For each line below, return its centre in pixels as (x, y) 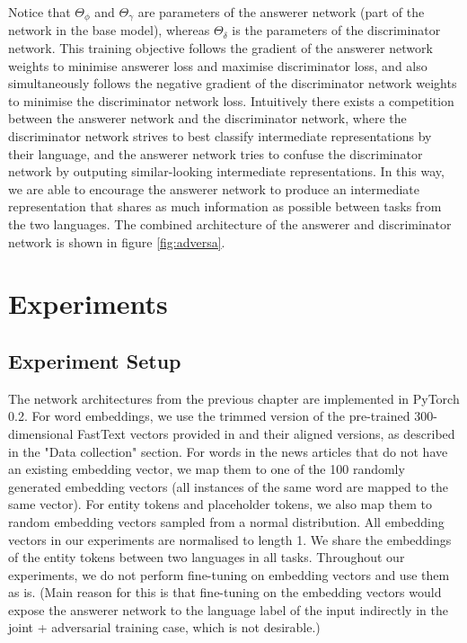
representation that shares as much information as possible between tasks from (225, 206)
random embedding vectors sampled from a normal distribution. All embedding (226, 521)
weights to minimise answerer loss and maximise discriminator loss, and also (218, 65)
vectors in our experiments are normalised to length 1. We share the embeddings (230, 539)
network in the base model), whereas (109, 30)
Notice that (40, 12)
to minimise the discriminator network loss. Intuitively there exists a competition (231, 100)
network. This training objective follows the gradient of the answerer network (220, 48)
